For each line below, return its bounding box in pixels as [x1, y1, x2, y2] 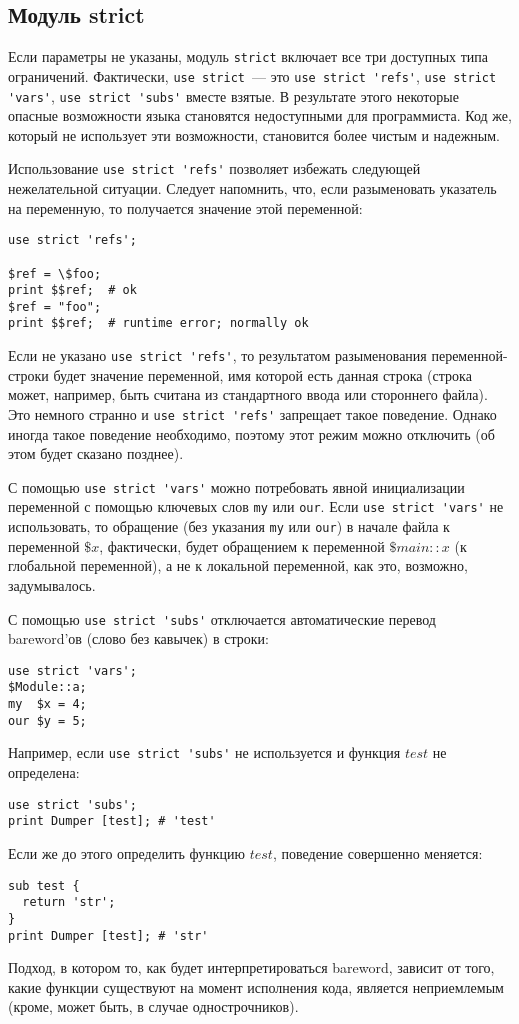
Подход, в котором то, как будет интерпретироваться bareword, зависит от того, [8, 957, 495, 978]
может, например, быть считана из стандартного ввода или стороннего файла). [8, 384, 488, 405]
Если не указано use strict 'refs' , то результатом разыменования [8, 345, 427, 366]
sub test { [8, 878, 80, 893]
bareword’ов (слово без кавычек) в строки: [8, 628, 269, 649]
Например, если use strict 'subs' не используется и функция [8, 742, 401, 763]
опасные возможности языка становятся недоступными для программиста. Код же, [8, 105, 512, 126]
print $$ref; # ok [8, 283, 137, 298]
